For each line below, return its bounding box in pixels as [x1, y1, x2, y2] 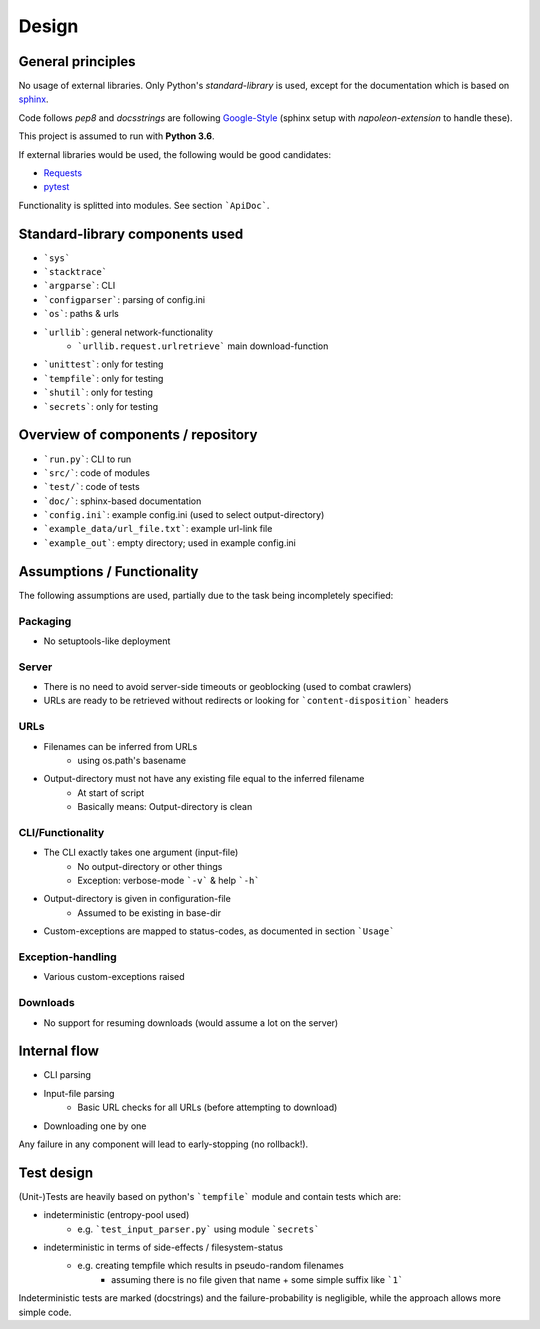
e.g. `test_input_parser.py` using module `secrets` [77, 1223, 320, 1235]
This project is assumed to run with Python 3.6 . [18, 130, 215, 142]
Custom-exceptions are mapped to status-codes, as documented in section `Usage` [43, 925, 395, 937]
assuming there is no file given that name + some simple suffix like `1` [111, 1273, 404, 1285]
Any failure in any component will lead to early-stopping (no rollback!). [18, 1138, 309, 1150]
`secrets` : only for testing [43, 400, 159, 412]
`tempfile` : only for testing [43, 372, 164, 384]
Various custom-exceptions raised [43, 971, 185, 983]
